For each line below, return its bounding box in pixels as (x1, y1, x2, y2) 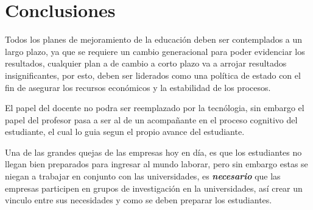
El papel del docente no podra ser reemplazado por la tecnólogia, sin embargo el (5, 101, 304, 114)
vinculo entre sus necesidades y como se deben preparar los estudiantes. (5, 194, 272, 206)
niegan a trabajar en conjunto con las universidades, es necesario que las (5, 170, 281, 183)
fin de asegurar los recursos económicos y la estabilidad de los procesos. (5, 81, 271, 93)
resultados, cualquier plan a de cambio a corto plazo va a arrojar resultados (5, 57, 287, 70)
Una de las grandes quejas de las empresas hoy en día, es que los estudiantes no (5, 145, 302, 158)
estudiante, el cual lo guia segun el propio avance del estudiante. (5, 125, 245, 138)
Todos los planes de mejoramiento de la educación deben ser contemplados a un (5, 33, 303, 46)
